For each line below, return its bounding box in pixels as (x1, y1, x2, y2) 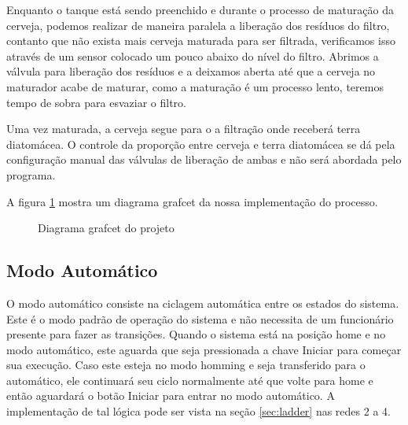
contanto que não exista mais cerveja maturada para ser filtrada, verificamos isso (6, 32, 395, 49)
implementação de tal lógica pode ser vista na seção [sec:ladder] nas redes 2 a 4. (6, 403, 391, 419)
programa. (6, 166, 56, 183)
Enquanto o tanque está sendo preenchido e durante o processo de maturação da (6, 2, 394, 17)
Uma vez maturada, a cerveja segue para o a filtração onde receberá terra (6, 120, 361, 137)
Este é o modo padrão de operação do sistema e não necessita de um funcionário (6, 310, 394, 327)
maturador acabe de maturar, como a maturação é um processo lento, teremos (6, 78, 384, 94)
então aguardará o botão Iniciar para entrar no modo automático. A (6, 387, 335, 404)
